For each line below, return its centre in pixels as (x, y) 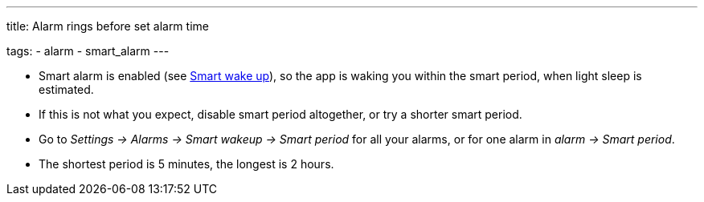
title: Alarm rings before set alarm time (108, 26)
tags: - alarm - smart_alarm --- (88, 51)
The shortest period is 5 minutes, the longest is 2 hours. (186, 164)
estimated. (66, 89)
